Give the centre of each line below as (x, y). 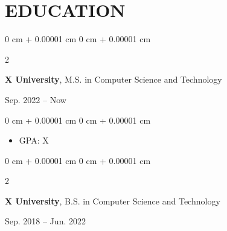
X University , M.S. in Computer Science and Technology (113, 79)
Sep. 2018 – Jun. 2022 (45, 221)
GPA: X (34, 140)
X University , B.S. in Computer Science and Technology (113, 201)
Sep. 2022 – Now (36, 99)
